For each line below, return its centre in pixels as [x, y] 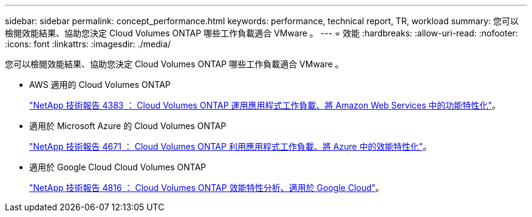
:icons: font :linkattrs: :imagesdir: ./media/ [88, 44]
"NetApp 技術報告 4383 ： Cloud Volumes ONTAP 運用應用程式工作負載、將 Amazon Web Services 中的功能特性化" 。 [265, 105]
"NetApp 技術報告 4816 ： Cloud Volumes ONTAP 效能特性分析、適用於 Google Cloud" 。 [207, 188]
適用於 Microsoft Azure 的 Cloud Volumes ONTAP [128, 126]
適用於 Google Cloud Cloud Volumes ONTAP [118, 167]
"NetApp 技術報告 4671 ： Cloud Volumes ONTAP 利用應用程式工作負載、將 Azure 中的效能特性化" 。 [230, 146]
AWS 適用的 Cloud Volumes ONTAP [100, 85]
